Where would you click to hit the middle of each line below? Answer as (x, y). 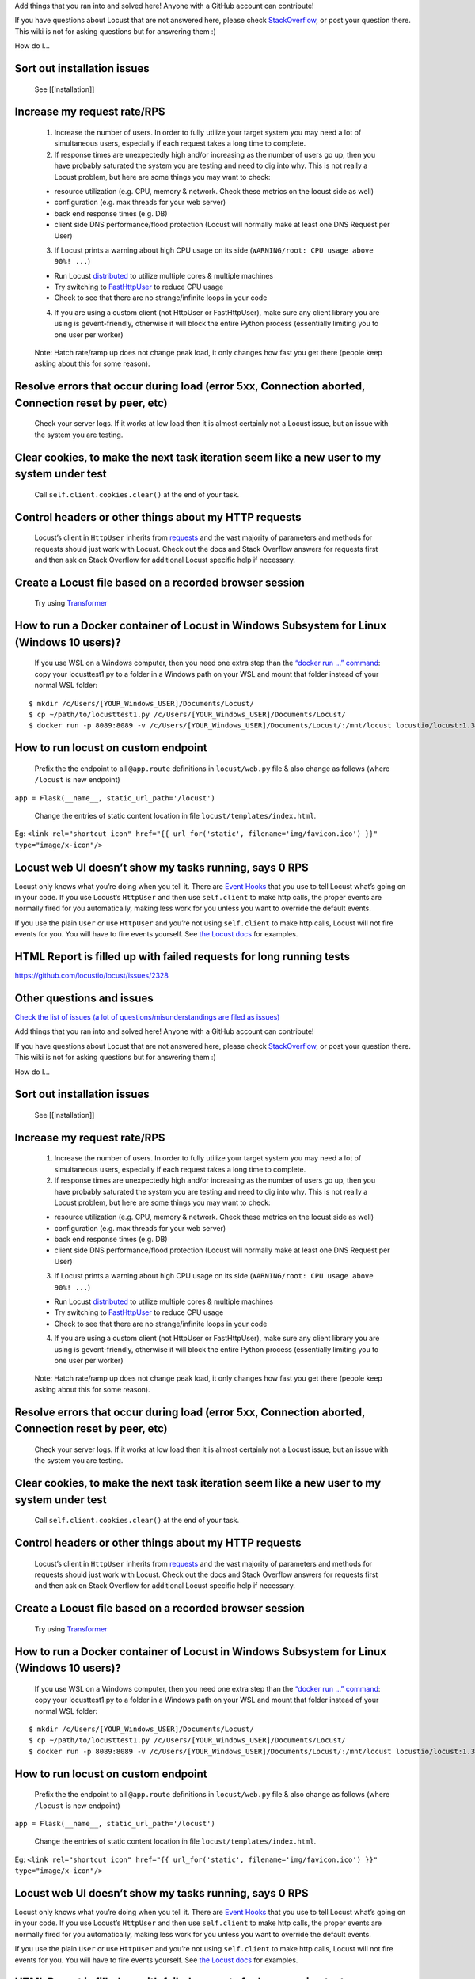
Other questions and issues (84, 998)
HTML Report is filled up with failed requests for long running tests (182, 957)
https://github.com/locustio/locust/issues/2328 (92, 976)
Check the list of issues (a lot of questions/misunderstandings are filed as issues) (147, 1016)
